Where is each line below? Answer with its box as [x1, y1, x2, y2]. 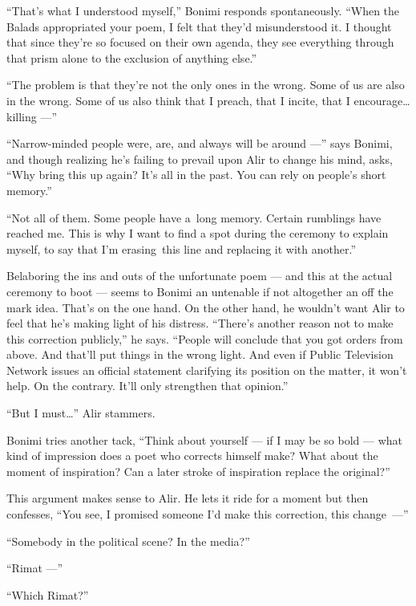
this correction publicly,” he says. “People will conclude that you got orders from [6, 330, 403, 347]
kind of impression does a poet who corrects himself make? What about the [6, 447, 378, 464]
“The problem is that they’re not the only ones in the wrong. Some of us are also [6, 76, 405, 93]
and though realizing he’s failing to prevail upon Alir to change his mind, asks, [6, 150, 393, 167]
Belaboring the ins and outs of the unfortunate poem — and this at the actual [6, 267, 393, 284]
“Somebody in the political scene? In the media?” [6, 532, 250, 549]
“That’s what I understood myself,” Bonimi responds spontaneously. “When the [6, 2, 400, 18]
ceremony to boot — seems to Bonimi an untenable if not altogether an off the [6, 283, 394, 299]
